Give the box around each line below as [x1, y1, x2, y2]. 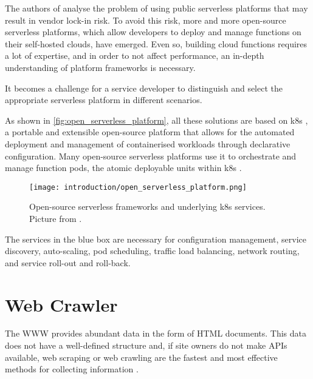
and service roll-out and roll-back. [5, 256, 131, 269]
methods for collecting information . [5, 363, 139, 375]
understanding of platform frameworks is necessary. [5, 61, 196, 73]
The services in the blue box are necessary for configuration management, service [5, 232, 307, 245]
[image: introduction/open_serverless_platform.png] [29, 183, 247, 192]
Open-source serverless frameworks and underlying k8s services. [29, 200, 266, 213]
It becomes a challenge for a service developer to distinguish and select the [5, 81, 283, 94]
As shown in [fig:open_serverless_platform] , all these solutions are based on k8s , [5, 113, 308, 126]
